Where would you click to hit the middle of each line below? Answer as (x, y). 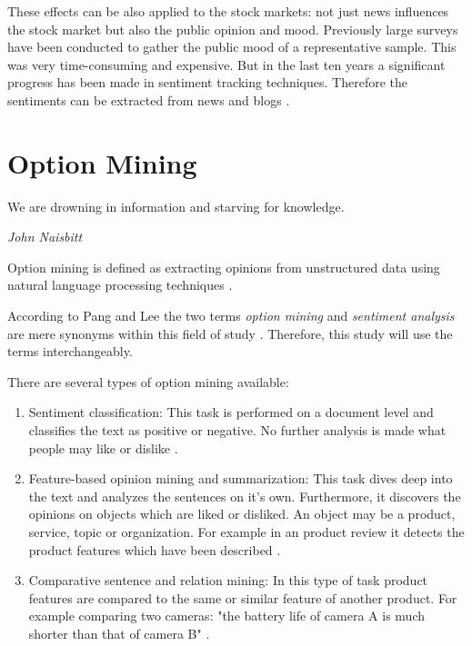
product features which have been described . (155, 549)
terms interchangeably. (70, 351)
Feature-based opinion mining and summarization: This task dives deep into (241, 478)
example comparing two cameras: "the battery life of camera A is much (226, 616)
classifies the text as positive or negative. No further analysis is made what (237, 430)
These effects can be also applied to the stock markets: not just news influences (228, 11)
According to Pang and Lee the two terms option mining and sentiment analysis (231, 316)
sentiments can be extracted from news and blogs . (149, 99)
